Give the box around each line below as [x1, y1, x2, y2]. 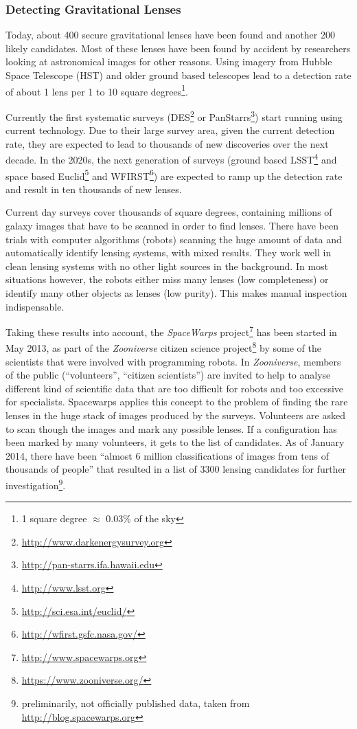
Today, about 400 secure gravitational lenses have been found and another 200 [5, 27, 335, 42]
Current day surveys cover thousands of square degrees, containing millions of [5, 205, 332, 219]
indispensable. [5, 299, 65, 313]
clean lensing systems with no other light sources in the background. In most [5, 258, 329, 273]
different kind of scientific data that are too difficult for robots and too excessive [5, 381, 344, 395]
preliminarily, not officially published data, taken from [21, 695, 250, 710]
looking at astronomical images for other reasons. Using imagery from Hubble [5, 54, 332, 69]
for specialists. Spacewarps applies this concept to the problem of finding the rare [5, 394, 348, 409]
